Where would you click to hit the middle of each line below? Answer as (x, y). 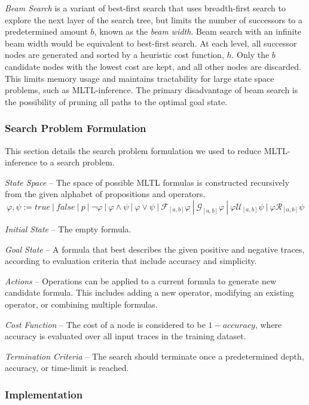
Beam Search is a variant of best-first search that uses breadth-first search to (146, 8)
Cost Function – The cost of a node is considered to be (105, 324)
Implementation (44, 394)
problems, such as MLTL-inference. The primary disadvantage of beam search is (152, 90)
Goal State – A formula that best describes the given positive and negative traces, (155, 249)
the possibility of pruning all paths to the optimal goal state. (116, 101)
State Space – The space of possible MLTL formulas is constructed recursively (147, 182)
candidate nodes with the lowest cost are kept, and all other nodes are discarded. (153, 66)
